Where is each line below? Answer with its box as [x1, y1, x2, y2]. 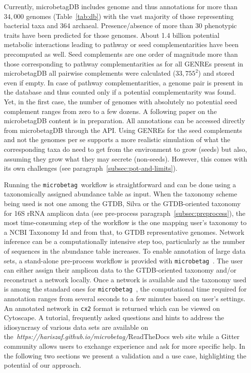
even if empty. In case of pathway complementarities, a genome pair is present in [4, 77, 243, 87]
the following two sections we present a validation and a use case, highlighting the [4, 350, 247, 360]
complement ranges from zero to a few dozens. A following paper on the [4, 106, 217, 116]
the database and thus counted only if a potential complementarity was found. [4, 87, 236, 97]
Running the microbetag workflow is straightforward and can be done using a [4, 179, 236, 189]
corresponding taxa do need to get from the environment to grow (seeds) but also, [4, 144, 247, 154]
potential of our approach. [4, 360, 81, 370]
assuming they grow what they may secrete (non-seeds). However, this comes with [4, 153, 248, 163]
